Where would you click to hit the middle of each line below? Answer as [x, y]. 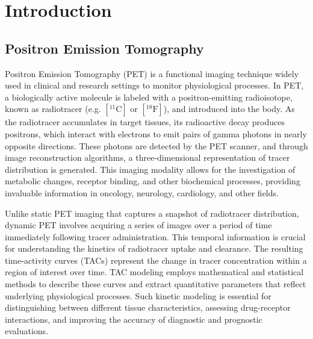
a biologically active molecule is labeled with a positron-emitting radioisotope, [149, 97]
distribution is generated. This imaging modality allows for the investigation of [150, 169]
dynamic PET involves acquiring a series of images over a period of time [138, 225]
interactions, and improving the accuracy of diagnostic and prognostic [134, 319]
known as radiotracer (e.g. [53, 109]
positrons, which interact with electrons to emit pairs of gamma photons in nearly [156, 133]
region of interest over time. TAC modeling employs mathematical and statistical [154, 272]
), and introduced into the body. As [229, 109]
